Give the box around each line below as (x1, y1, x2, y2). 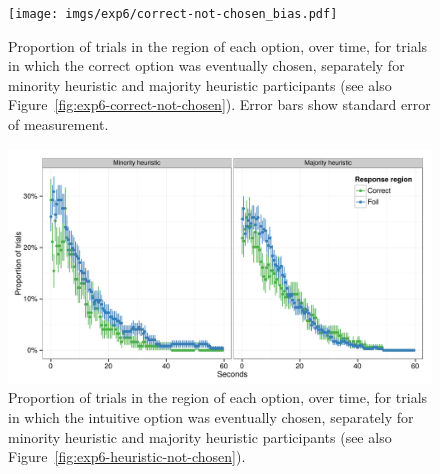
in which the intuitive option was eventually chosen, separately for (8, 407, 414, 427)
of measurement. (8, 114, 109, 135)
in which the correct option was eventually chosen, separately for (8, 55, 405, 76)
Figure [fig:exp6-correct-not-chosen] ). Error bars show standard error (8, 94, 431, 115)
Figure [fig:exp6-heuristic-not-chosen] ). (8, 446, 246, 467)
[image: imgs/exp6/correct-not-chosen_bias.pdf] (8, 7, 338, 21)
